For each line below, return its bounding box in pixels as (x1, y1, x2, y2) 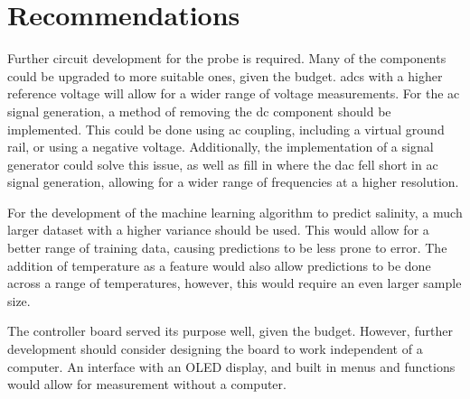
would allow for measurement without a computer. (7, 375, 287, 394)
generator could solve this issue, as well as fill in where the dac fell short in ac (7, 154, 438, 173)
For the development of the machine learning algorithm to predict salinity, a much (7, 202, 463, 221)
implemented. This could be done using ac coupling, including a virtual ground (7, 119, 445, 138)
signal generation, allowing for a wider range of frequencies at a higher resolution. (7, 172, 459, 191)
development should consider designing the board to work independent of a (7, 339, 423, 358)
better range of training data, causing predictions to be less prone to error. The (7, 238, 447, 257)
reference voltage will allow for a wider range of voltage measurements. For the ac (7, 84, 460, 103)
